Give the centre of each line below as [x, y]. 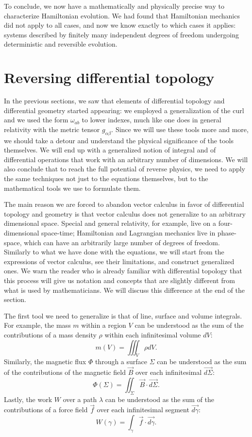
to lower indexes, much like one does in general [151, 120]
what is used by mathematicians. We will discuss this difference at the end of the [124, 290]
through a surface [121, 361]
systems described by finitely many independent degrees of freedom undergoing [121, 34]
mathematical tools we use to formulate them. [72, 188]
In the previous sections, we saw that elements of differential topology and [114, 101]
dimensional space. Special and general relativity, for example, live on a [110, 223]
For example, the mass [37, 325]
